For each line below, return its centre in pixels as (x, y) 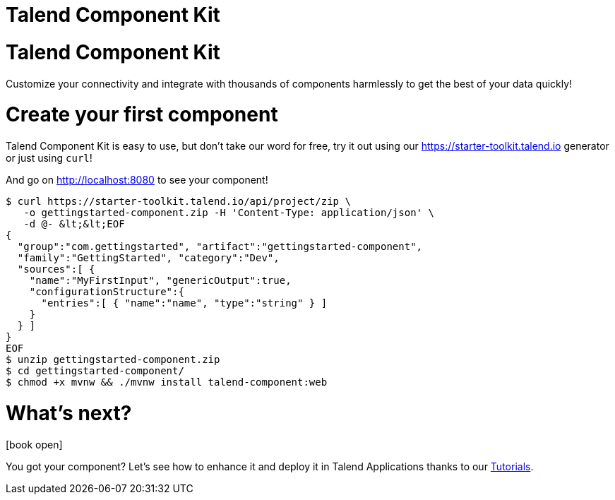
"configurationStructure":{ (107, 292)
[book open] (34, 444)
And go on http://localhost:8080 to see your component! (137, 180)
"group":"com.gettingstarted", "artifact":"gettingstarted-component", (220, 246)
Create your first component (142, 115)
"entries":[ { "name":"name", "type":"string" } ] (184, 303)
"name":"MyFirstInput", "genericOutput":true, (160, 280)
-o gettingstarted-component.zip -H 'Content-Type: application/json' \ (229, 213)
